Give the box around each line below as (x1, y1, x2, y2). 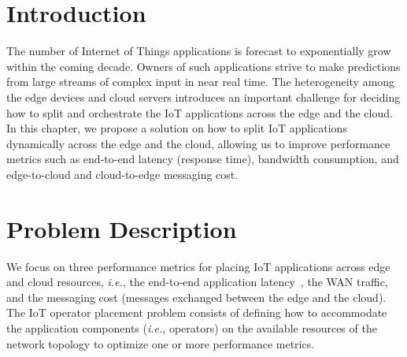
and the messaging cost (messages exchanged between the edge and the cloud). (6, 288, 387, 305)
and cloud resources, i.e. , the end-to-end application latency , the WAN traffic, (6, 273, 388, 290)
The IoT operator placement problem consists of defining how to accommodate (6, 304, 387, 321)
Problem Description (6, 212, 237, 244)
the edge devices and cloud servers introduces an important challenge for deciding (6, 88, 401, 105)
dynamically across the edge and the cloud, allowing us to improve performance (6, 135, 390, 151)
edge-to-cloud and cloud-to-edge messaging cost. (6, 165, 239, 182)
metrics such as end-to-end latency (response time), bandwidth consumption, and (6, 151, 399, 167)
